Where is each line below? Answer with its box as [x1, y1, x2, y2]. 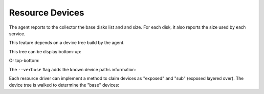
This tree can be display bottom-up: [9, 48, 82, 54]
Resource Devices [9, 7, 85, 18]
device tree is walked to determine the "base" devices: [9, 82, 119, 88]
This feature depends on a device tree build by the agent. [9, 40, 125, 46]
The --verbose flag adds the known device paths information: [9, 66, 136, 72]
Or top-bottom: [9, 58, 40, 63]
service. [9, 31, 25, 36]
